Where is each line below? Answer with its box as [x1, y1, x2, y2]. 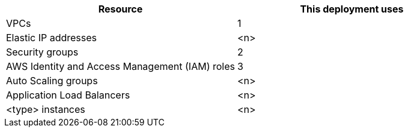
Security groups [6, 46, 79, 58]
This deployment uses [300, 3, 404, 15]
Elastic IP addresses [6, 32, 97, 44]
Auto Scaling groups [6, 75, 98, 87]
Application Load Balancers [6, 89, 130, 101]
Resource [98, 3, 143, 15]
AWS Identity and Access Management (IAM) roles [6, 60, 235, 72]
